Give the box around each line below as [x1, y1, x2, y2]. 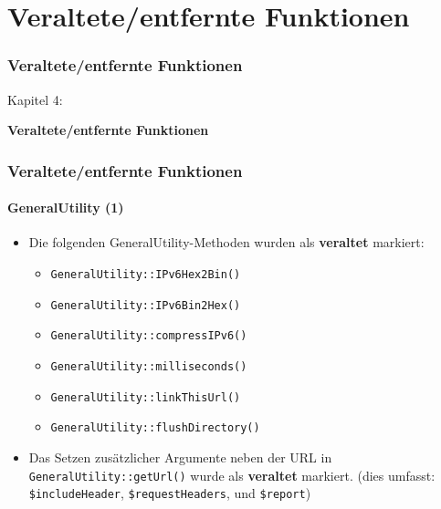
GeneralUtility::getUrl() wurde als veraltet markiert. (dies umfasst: [28, 465, 436, 484]
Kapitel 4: [7, 89, 63, 109]
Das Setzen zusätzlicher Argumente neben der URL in [28, 447, 332, 466]
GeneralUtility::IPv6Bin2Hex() [50, 298, 241, 312]
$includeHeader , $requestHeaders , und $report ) [28, 483, 311, 503]
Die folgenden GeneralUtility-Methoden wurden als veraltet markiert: [28, 233, 425, 252]
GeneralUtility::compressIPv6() [50, 329, 247, 343]
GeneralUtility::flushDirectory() [50, 421, 260, 435]
